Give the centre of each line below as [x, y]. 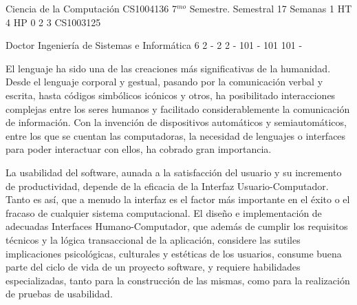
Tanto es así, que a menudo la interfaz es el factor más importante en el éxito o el [178, 199]
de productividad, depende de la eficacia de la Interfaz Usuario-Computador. [167, 186]
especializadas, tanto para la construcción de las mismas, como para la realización [178, 280]
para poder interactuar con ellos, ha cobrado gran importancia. [139, 149]
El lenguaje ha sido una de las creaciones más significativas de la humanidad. [168, 68]
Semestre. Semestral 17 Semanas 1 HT [271, 8]
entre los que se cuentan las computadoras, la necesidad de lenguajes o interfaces [176, 135]
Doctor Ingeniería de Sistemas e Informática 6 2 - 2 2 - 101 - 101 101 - [154, 45]
